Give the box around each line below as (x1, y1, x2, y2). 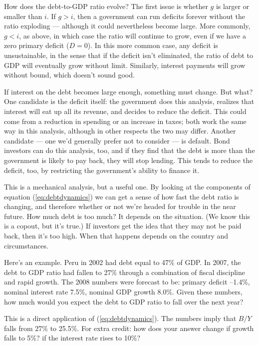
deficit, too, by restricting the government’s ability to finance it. (4, 164, 200, 175)
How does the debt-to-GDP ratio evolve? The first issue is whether (4, 1, 208, 11)
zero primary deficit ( (4, 40, 69, 50)
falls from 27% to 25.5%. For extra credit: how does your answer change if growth (4, 322, 254, 333)
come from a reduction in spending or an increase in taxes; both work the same (4, 115, 247, 126)
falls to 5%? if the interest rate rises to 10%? (4, 332, 140, 343)
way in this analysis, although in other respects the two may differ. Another (4, 125, 236, 136)
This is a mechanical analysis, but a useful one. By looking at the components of (4, 181, 251, 192)
